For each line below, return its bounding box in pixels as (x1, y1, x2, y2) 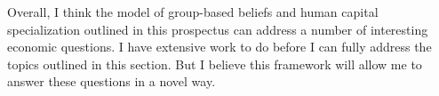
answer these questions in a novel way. (7, 72, 216, 91)
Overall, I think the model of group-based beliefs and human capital (7, 3, 379, 20)
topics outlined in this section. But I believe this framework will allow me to (7, 54, 422, 73)
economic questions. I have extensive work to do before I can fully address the (7, 37, 432, 56)
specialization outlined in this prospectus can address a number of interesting (7, 20, 428, 38)
